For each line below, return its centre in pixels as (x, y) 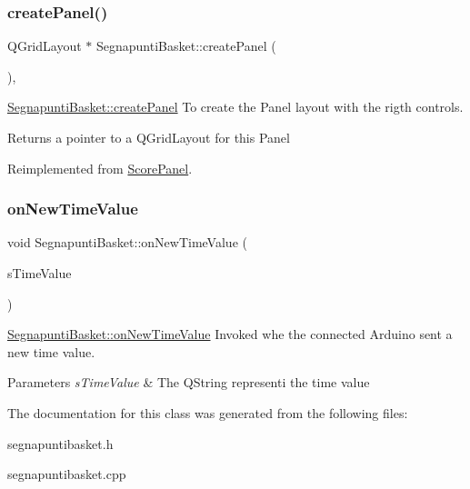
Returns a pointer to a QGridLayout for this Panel (149, 137)
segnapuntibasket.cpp (67, 474)
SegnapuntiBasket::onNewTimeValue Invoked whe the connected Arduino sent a (230, 334)
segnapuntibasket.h (60, 443)
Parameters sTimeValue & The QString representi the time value (189, 382)
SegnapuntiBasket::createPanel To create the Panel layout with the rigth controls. (235, 107)
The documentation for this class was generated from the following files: (208, 412)
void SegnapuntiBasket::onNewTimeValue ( (127, 242)
